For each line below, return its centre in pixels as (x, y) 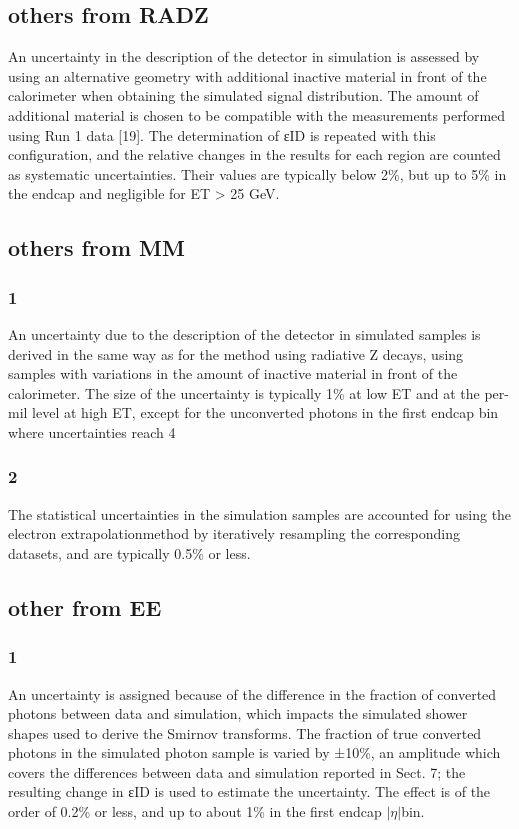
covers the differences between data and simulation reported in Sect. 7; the (237, 771)
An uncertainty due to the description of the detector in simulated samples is (244, 333)
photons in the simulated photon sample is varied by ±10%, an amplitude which (254, 752)
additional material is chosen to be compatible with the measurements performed (257, 114)
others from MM (96, 247)
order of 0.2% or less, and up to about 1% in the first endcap (195, 811)
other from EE (85, 606)
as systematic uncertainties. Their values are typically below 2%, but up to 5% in (257, 173)
